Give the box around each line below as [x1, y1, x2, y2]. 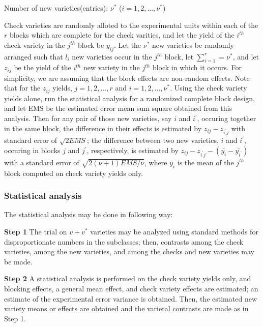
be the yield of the [14, 62, 71, 73]
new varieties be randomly [152, 39, 234, 50]
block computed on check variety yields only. [4, 167, 143, 178]
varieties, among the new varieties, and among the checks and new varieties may [4, 246, 254, 257]
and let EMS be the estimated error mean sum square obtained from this [4, 103, 232, 113]
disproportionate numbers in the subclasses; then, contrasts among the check [4, 236, 244, 247]
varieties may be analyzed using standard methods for [90, 226, 258, 236]
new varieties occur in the [72, 51, 152, 62]
